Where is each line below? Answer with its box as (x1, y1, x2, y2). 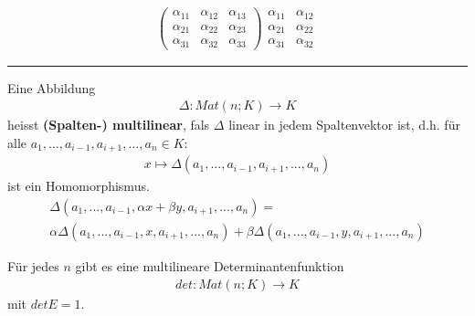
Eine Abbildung (7, 78, 96, 97)
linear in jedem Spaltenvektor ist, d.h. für (228, 115, 460, 134)
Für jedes (7, 256, 59, 275)
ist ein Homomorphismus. (7, 176, 150, 195)
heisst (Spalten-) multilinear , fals (7, 115, 210, 134)
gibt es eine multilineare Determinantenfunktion (75, 256, 344, 275)
